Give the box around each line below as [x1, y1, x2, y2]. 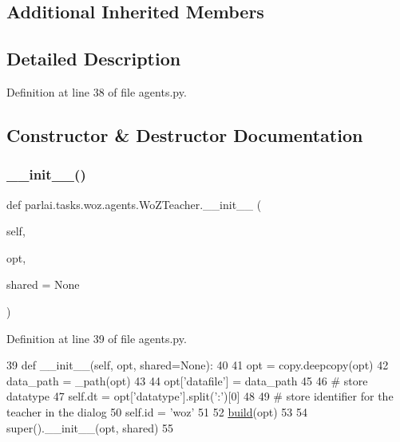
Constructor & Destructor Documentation [6, 122, 363, 147]
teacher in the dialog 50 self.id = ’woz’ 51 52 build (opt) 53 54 [6, 403, 307, 420]
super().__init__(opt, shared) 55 [6, 419, 174, 436]
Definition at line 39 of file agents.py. [6, 330, 187, 346]
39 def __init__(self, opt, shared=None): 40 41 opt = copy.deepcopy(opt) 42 [6, 357, 389, 373]
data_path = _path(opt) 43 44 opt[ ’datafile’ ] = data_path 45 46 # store [6, 372, 368, 389]
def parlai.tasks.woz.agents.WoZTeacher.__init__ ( [6, 195, 262, 212]
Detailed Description [6, 46, 181, 71]
